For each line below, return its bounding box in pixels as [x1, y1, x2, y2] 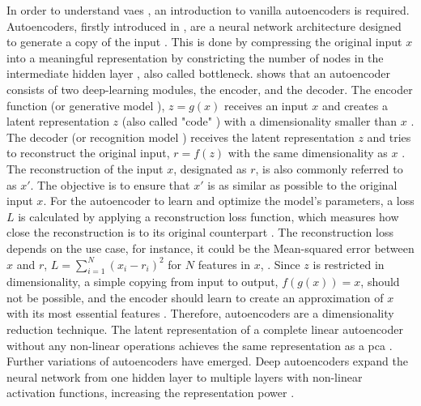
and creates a [321, 96, 388, 113]
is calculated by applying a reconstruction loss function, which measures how [18, 207, 399, 224]
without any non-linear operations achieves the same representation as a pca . [6, 336, 393, 353]
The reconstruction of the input [6, 160, 164, 177]
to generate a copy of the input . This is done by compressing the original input [6, 33, 402, 50]
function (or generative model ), [6, 96, 165, 113]
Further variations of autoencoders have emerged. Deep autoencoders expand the [6, 353, 408, 370]
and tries [367, 128, 411, 145]
